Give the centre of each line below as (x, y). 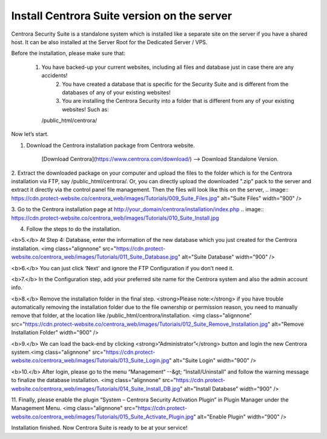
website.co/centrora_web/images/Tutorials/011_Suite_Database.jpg (94, 257)
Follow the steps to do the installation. (74, 229)
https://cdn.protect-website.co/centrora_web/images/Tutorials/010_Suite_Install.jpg (115, 218)
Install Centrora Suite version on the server (122, 16)
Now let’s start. (30, 134)
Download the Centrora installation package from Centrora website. (111, 145)
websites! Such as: (85, 109)
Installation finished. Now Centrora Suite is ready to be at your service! (99, 428)
